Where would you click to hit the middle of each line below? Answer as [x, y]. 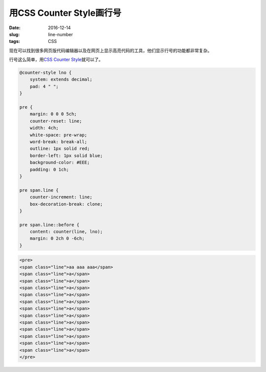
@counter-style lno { [46, 73]
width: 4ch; [44, 128]
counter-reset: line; [56, 121]
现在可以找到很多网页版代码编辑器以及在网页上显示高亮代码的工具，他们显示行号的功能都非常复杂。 [110, 50]
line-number [61, 34]
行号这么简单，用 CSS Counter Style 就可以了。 [56, 60]
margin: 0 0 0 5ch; [53, 114]
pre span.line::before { [50, 225]
